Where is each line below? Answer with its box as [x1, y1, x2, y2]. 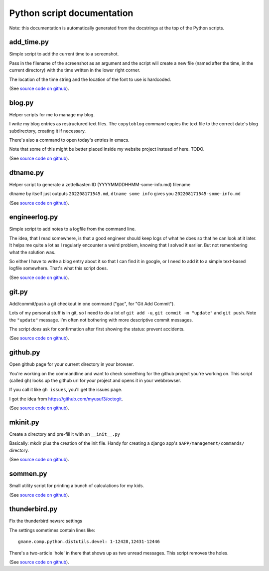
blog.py [9, 98, 34, 107]
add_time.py [9, 38, 49, 46]
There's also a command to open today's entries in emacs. [9, 137, 130, 143]
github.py [9, 348, 40, 357]
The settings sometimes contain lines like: [9, 527, 96, 533]
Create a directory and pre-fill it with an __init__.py [9, 431, 121, 437]
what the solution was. [9, 249, 56, 255]
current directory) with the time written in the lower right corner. [9, 67, 140, 73]
